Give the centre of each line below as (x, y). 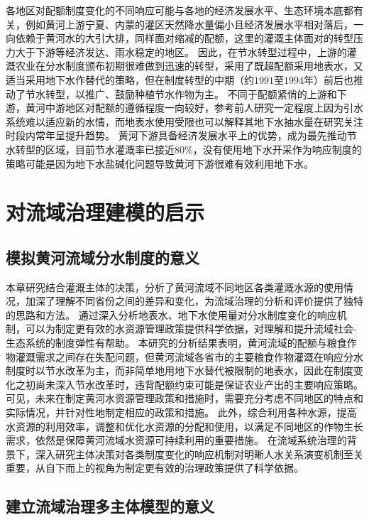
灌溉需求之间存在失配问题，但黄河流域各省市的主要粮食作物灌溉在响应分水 (189, 356)
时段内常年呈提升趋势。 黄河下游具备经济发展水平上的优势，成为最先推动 (176, 135)
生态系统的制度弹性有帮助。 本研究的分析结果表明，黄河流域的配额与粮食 (176, 343)
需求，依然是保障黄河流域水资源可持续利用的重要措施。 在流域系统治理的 (176, 440)
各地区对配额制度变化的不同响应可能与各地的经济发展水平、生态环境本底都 (180, 10)
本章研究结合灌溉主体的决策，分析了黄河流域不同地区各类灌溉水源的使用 (175, 287)
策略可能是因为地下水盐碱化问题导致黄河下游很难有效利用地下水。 (160, 163)
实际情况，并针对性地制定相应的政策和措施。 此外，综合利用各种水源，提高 (181, 412)
